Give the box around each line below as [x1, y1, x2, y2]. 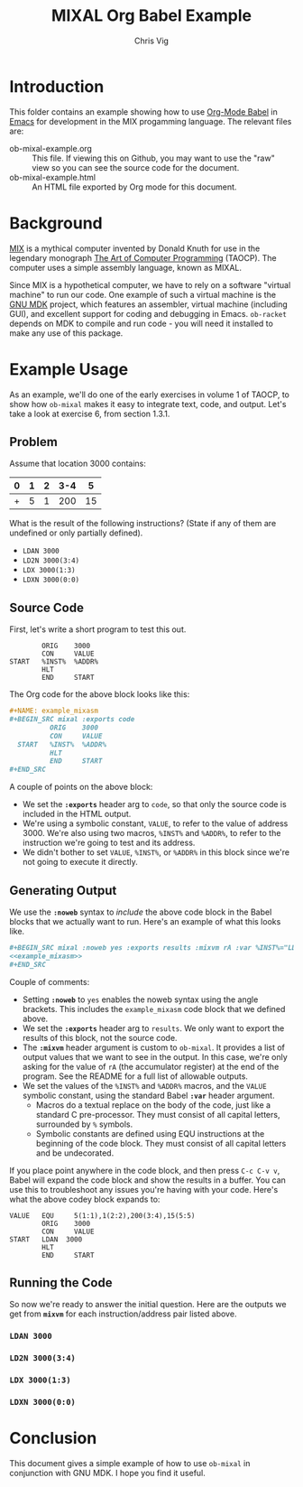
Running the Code [9, 1275, 113, 1291]
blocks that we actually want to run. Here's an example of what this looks [9, 916, 281, 926]
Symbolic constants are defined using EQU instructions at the [35, 1128, 265, 1138]
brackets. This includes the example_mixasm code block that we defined [22, 1003, 286, 1014]
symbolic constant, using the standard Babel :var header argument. [22, 1090, 275, 1101]
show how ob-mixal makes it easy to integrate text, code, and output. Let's [9, 398, 287, 409]
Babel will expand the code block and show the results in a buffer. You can [9, 1175, 287, 1185]
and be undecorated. [35, 1148, 115, 1158]
